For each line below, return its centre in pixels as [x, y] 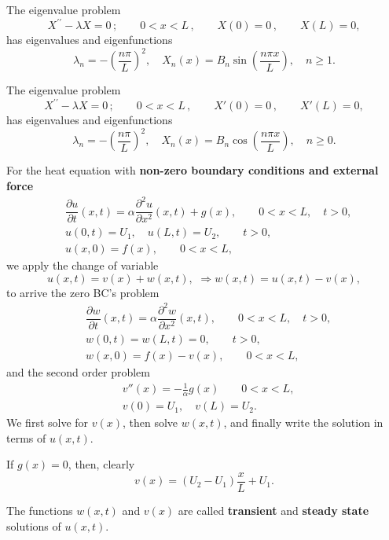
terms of [26, 437]
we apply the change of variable [83, 265]
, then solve [150, 422]
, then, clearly [101, 464]
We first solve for [48, 422]
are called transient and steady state [273, 510]
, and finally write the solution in [303, 422]
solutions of [34, 525]
